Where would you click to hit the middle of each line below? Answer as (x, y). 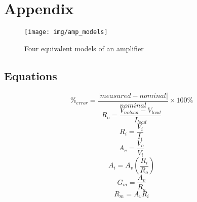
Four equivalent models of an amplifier (84, 48)
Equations (31, 75)
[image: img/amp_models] (66, 32)
